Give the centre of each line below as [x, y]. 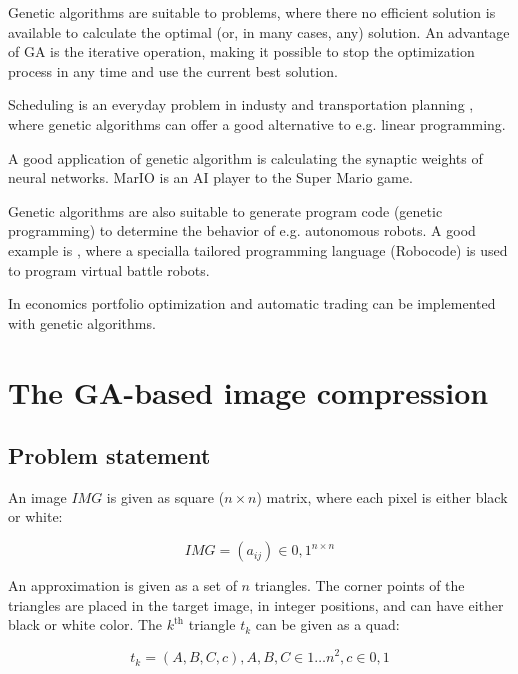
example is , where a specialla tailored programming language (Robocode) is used [258, 249]
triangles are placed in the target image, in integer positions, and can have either [256, 604]
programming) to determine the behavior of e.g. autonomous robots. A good [242, 230]
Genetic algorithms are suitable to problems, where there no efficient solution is [252, 12]
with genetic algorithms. [82, 322]
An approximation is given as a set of [122, 585]
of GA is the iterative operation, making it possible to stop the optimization [241, 51]
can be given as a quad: [327, 624]
